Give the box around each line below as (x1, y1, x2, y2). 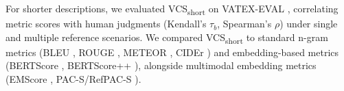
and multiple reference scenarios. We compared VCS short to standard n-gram (5, 29, 328, 46)
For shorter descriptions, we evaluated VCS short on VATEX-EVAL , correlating (5, 1, 339, 17)
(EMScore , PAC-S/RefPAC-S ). (5, 72, 141, 86)
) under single (279, 16, 338, 31)
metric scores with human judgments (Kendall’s (5, 16, 207, 31)
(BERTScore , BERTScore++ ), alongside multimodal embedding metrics (5, 58, 317, 73)
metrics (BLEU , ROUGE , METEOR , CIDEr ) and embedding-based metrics (5, 44, 339, 59)
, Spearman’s (217, 16, 272, 31)
